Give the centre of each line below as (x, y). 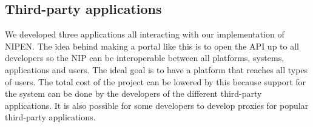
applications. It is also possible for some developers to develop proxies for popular (157, 105)
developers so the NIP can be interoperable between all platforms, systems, (145, 58)
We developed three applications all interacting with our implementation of (145, 34)
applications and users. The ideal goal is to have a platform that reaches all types (156, 69)
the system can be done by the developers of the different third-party (133, 93)
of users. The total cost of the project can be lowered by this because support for (156, 81)
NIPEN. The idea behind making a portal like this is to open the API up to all (152, 46)
